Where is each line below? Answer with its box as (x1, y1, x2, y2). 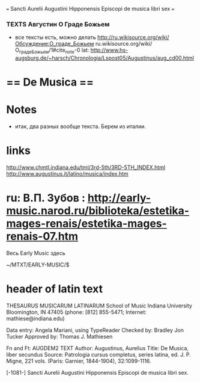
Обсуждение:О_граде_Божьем (14, 40, 94, 48)
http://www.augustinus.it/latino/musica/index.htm (6, 170, 129, 177)
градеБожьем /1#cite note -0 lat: (19, 46, 89, 55)
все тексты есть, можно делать (14, 34, 96, 41)
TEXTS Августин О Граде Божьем (6, 20, 110, 28)
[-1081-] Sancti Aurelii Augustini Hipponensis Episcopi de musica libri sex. (6, 369, 189, 377)
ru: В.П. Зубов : (6, 191, 86, 205)
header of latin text (6, 282, 103, 296)
